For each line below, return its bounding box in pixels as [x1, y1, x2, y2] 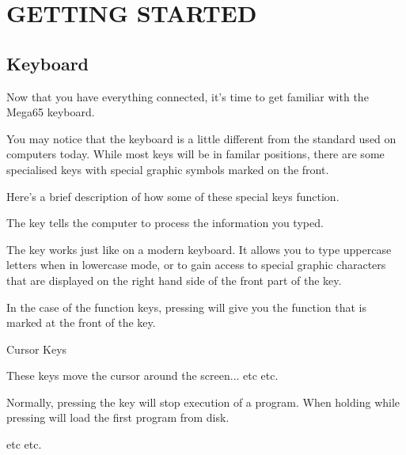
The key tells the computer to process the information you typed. [6, 214, 324, 231]
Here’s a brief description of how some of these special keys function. [6, 188, 340, 204]
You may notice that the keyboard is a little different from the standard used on [6, 130, 397, 146]
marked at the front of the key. [6, 314, 156, 331]
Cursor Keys [6, 340, 67, 357]
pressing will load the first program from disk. [6, 409, 230, 426]
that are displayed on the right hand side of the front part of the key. [6, 271, 342, 288]
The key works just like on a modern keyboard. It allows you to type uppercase [6, 241, 392, 257]
